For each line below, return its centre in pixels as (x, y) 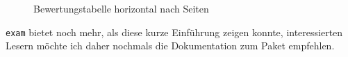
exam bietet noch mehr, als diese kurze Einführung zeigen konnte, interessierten (174, 32)
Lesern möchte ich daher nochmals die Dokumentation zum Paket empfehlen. (170, 46)
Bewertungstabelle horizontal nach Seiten (121, 8)
